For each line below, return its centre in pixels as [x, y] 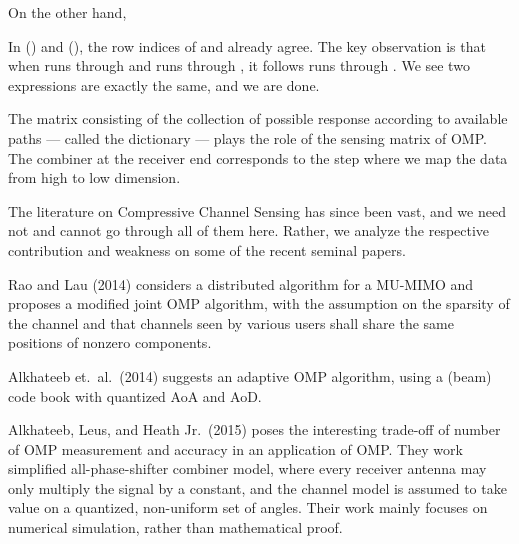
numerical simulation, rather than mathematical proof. [175, 527]
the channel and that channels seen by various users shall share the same [231, 322]
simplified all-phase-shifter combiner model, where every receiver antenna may [247, 468]
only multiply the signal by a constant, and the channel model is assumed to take [257, 487]
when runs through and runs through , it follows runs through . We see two [239, 65]
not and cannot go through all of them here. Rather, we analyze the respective [249, 230]
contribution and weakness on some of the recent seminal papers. [207, 249]
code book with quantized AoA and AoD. [135, 395]
